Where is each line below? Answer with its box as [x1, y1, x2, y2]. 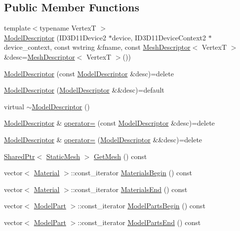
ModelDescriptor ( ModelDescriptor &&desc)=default [4, 85, 164, 95]
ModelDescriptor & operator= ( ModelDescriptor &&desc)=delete [4, 134, 202, 144]
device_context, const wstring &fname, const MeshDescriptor [4, 42, 191, 52]
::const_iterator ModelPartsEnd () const [78, 217, 201, 227]
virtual [4, 101, 24, 111]
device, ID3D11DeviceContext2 [112, 32, 206, 42]
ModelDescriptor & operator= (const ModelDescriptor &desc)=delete [4, 118, 215, 128]
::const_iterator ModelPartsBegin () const [78, 200, 205, 211]
